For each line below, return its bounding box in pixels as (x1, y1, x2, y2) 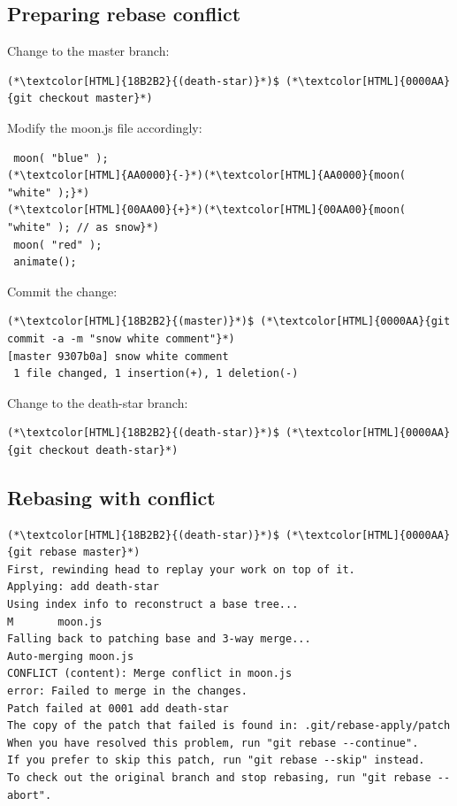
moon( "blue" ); (13, 151, 109, 165)
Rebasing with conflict (7, 483, 216, 510)
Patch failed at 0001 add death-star (7, 702, 229, 715)
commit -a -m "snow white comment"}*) (7, 332, 235, 345)
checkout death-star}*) (38, 443, 179, 457)
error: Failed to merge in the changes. (7, 685, 248, 698)
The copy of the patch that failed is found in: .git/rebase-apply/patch (7, 719, 451, 733)
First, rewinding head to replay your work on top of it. (7, 563, 355, 576)
